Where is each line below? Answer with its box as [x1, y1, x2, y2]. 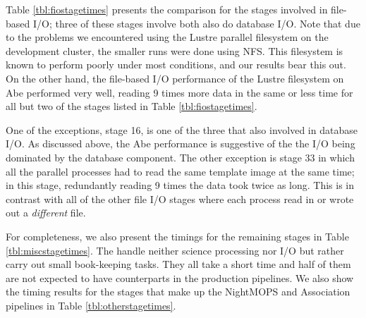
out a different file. [6, 205, 86, 220]
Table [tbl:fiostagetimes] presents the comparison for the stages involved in [6, 2, 328, 16]
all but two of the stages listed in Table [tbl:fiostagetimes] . [6, 99, 257, 114]
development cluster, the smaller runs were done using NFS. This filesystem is [6, 43, 343, 58]
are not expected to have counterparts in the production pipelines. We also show [6, 270, 354, 285]
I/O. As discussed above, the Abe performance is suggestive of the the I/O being [6, 136, 355, 151]
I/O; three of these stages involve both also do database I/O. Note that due [32, 16, 360, 30]
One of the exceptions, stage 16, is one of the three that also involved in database [6, 122, 358, 137]
